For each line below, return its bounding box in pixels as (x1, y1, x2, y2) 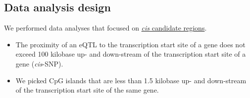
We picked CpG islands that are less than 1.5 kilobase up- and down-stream (15, 75, 247, 85)
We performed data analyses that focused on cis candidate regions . (4, 23, 207, 33)
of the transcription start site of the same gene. (15, 85, 159, 95)
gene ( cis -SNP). (15, 58, 63, 68)
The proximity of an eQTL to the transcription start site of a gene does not (15, 39, 246, 49)
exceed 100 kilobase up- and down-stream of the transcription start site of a (15, 49, 246, 59)
